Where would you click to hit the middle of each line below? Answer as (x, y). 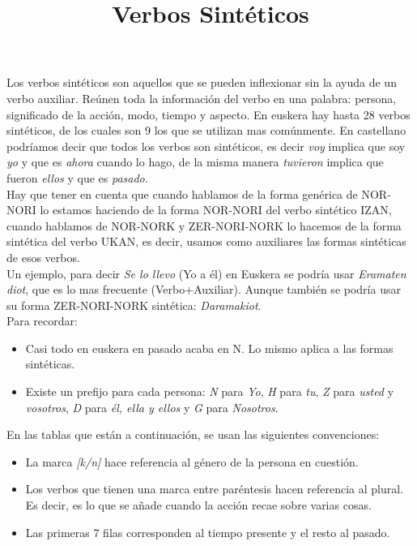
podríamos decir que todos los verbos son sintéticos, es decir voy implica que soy (206, 146)
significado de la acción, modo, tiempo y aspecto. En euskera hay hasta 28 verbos (208, 114)
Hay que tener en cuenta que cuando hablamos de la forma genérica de (182, 193)
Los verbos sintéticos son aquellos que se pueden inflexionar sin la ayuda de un (202, 82)
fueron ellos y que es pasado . (77, 177)
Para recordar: (42, 321)
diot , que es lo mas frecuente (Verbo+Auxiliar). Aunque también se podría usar (204, 289)
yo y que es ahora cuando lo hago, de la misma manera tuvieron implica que (195, 162)
